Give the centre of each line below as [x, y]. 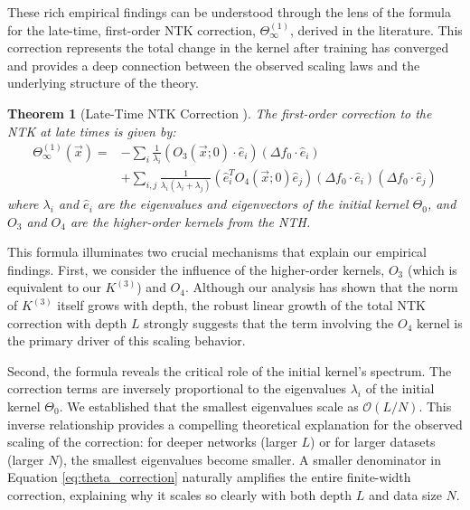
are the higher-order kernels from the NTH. [190, 221]
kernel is [440, 322]
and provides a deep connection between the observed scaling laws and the [214, 65]
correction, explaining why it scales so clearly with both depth [180, 495]
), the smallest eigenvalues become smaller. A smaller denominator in [250, 459]
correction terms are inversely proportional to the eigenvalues [177, 388]
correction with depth [67, 322]
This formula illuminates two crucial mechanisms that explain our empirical [217, 252]
